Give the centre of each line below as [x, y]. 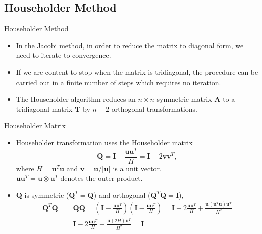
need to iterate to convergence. [63, 55]
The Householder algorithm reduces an [76, 99]
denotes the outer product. [101, 178]
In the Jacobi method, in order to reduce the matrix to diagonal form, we [130, 45]
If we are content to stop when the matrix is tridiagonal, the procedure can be [137, 72]
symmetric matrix [184, 99]
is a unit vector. [137, 168]
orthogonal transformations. [154, 108]
